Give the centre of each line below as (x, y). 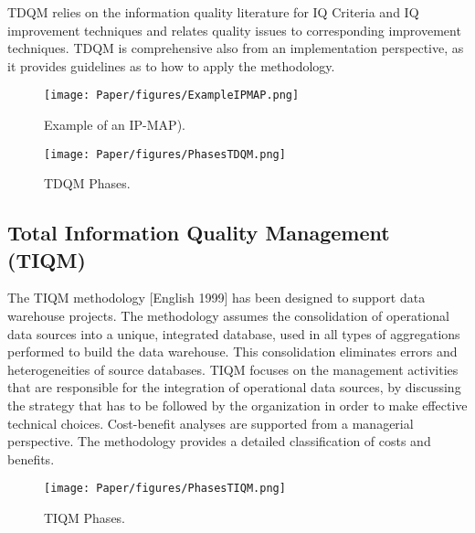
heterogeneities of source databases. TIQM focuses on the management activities (233, 369)
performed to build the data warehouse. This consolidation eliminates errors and (232, 352)
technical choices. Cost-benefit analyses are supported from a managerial (211, 423)
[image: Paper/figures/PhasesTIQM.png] (165, 489)
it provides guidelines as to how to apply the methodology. (171, 65)
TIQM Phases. (85, 518)
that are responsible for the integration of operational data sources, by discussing (234, 387)
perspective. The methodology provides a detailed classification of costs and (219, 441)
